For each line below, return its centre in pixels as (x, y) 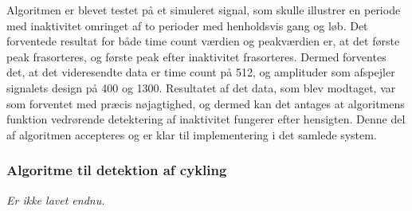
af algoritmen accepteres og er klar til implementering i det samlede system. (192, 134)
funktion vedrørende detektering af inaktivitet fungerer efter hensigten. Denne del (206, 119)
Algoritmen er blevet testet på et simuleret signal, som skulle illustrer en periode (204, 10)
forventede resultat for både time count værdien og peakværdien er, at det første (203, 41)
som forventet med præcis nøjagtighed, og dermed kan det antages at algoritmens (206, 103)
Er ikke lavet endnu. (56, 199)
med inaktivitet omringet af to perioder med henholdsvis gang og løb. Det (187, 25)
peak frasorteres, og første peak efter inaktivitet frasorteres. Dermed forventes (196, 56)
